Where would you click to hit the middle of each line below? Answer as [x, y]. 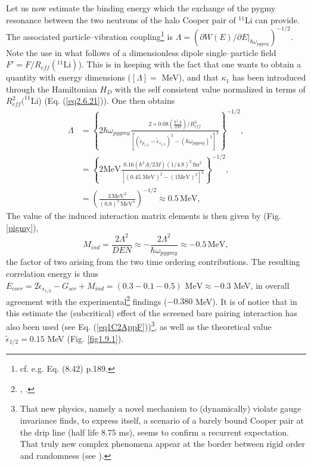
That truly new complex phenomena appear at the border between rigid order [163, 444]
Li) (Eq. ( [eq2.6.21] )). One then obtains [103, 101]
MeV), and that [190, 77]
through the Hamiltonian [52, 89]
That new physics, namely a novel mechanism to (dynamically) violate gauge [161, 408]
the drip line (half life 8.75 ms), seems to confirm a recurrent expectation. [154, 432]
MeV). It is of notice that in [246, 301]
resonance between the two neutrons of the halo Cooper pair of [121, 19]
